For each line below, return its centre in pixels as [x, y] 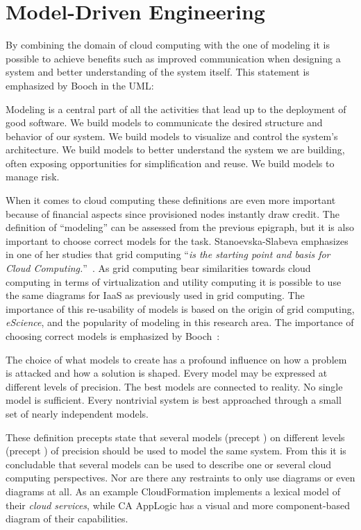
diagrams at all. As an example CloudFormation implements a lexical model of [173, 491]
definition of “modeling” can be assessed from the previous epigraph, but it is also [180, 227]
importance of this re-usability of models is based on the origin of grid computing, [180, 308]
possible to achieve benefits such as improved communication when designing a [173, 58]
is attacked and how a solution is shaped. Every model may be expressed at [167, 373]
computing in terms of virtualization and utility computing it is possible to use [174, 281]
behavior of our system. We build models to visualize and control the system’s [172, 136]
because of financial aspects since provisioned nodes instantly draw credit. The [173, 213]
